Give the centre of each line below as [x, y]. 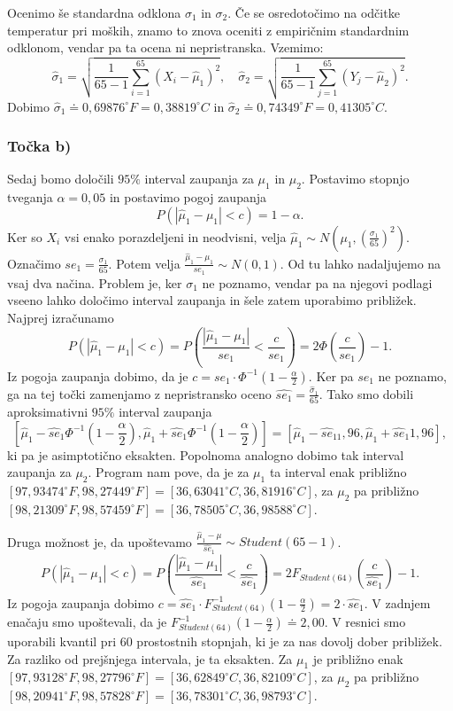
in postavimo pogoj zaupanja [188, 197]
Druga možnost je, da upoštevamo [100, 541]
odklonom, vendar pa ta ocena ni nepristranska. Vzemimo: [165, 47]
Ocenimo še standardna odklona [94, 12]
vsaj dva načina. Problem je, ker [95, 282]
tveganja [30, 197]
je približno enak [358, 658]
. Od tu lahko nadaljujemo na [361, 263]
